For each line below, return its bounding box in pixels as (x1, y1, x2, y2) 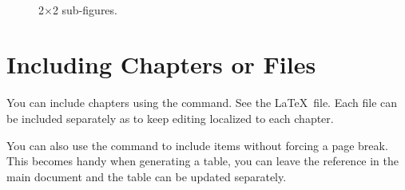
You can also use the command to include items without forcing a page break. (6, 137, 388, 153)
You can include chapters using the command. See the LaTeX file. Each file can (6, 94, 398, 111)
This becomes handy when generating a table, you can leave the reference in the (6, 152, 399, 169)
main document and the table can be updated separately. (6, 168, 287, 184)
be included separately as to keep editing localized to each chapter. (6, 109, 334, 126)
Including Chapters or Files (6, 48, 316, 81)
